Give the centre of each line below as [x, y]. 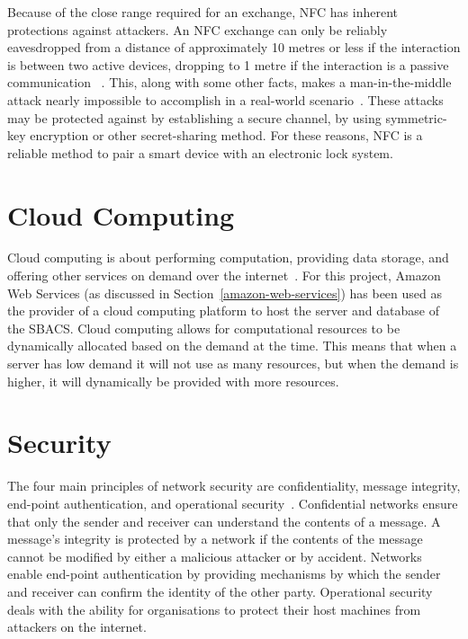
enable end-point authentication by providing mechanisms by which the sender [224, 574]
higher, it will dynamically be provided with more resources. [173, 381]
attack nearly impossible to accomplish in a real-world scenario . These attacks [225, 99]
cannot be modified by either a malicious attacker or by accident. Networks [215, 556]
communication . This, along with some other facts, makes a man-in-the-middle [229, 82]
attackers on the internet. [77, 627]
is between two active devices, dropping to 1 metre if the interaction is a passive [228, 64]
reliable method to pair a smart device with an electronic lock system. [200, 152]
